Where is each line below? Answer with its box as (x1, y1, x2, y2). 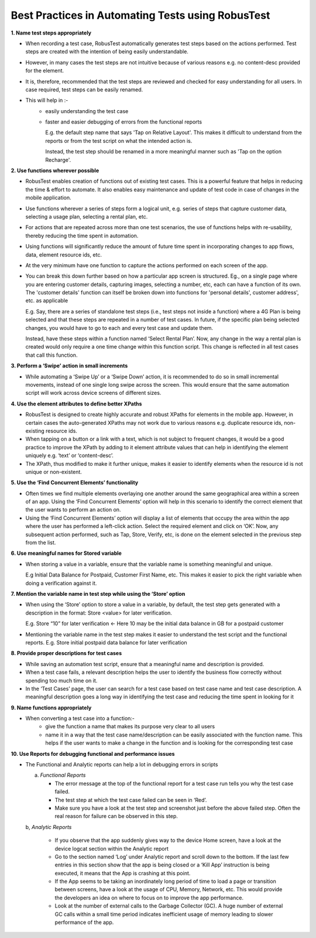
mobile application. (25, 194, 71, 202)
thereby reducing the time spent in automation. (25, 232, 139, 239)
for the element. (25, 67, 64, 74)
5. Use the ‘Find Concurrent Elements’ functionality (11, 479, 139, 486)
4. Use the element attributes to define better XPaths (11, 400, 142, 407)
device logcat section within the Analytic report (54, 845, 169, 852)
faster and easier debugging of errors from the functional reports (45, 118, 202, 125)
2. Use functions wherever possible (11, 167, 99, 174)
